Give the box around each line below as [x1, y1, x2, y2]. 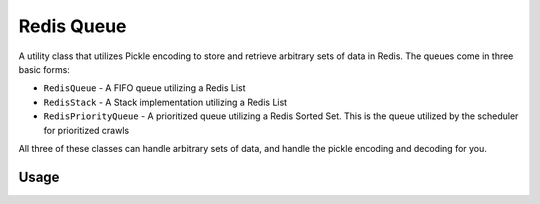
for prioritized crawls [43, 124, 130, 136]
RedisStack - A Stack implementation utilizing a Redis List [43, 96, 288, 108]
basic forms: [18, 63, 70, 75]
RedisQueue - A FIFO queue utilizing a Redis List [43, 82, 246, 94]
